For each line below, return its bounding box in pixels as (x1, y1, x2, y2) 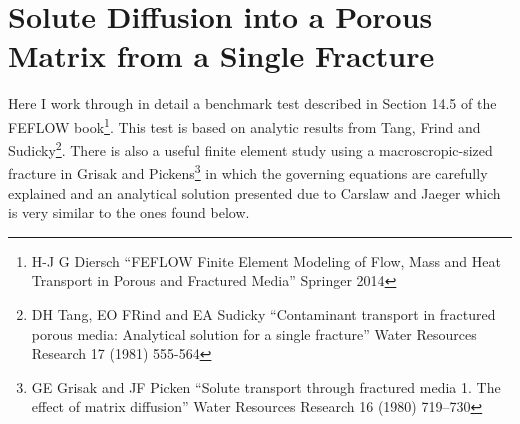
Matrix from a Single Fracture (8, 35, 435, 76)
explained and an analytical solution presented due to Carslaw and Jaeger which (8, 182, 501, 203)
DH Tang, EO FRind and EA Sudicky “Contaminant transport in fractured (31, 304, 496, 325)
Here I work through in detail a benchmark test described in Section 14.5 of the (8, 93, 497, 114)
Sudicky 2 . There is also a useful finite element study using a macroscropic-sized (8, 137, 493, 160)
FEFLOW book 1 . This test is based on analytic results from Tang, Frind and (8, 113, 481, 137)
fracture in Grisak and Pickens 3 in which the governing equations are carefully (8, 160, 488, 184)
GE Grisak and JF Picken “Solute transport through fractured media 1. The (31, 376, 501, 397)
